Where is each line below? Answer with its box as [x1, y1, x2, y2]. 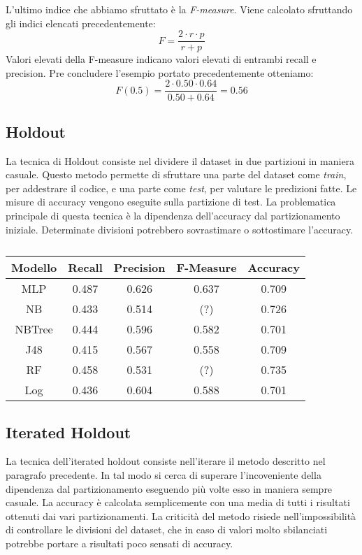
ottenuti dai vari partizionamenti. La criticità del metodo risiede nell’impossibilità [6, 508, 356, 523]
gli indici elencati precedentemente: [6, 15, 156, 30]
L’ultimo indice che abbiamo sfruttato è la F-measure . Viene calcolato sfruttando [6, 2, 353, 16]
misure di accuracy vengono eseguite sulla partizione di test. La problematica [6, 194, 336, 209]
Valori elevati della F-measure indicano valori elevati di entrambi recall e [6, 52, 317, 66]
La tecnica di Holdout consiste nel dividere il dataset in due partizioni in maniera [6, 153, 355, 168]
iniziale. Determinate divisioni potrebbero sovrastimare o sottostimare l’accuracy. [6, 222, 354, 236]
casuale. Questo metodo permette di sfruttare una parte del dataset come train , [6, 167, 347, 182]
